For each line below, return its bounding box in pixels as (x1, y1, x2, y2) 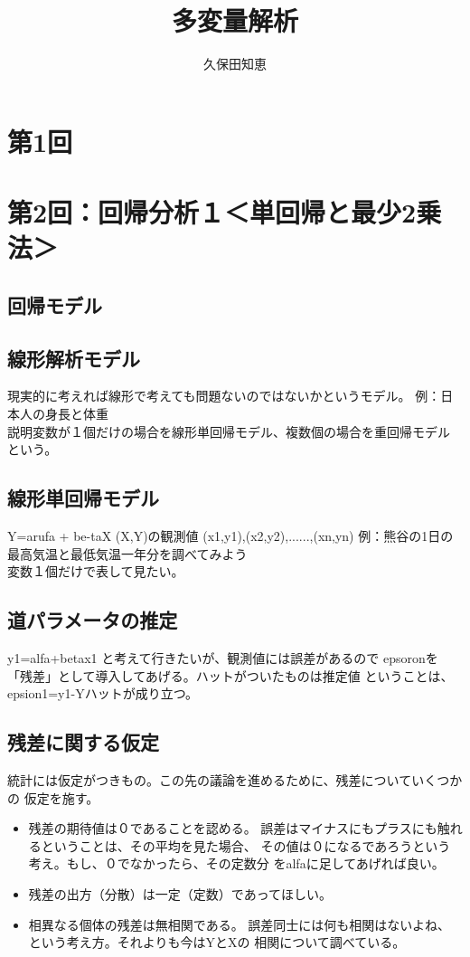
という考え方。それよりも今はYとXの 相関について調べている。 (28, 933, 406, 952)
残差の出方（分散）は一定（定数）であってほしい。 (28, 884, 332, 903)
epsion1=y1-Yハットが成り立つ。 (7, 684, 199, 703)
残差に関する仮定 (7, 728, 159, 756)
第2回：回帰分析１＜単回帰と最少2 (7, 194, 417, 231)
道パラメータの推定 (7, 606, 178, 634)
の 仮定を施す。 (7, 788, 99, 807)
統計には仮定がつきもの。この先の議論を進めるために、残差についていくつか (7, 771, 463, 789)
